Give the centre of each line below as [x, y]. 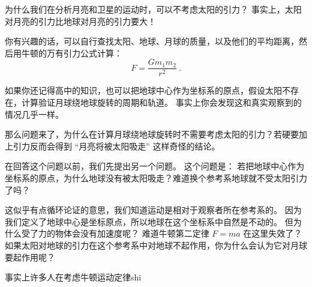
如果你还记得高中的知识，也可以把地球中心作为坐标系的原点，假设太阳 [143, 90]
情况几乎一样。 [34, 114]
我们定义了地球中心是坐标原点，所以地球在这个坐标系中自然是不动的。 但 [149, 221]
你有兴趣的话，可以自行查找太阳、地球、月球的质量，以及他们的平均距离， [152, 41]
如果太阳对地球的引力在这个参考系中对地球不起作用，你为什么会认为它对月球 [156, 245]
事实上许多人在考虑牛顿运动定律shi [73, 277]
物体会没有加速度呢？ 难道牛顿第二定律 [132, 233]
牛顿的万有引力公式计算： [72, 53]
